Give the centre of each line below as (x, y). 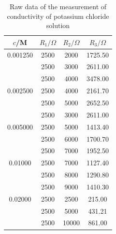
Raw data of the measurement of (58, 6)
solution (58, 25)
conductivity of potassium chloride (58, 16)
